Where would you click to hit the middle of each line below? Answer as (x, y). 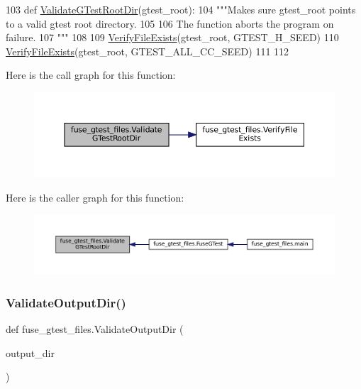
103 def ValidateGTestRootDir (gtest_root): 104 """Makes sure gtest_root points (181, 9)
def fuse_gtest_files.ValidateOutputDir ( (95, 328)
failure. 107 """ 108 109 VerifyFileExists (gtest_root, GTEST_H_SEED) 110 (172, 37)
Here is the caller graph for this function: (95, 197)
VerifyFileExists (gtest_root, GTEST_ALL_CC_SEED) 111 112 (148, 51)
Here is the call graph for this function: (91, 75)
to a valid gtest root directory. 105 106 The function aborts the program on (170, 23)
